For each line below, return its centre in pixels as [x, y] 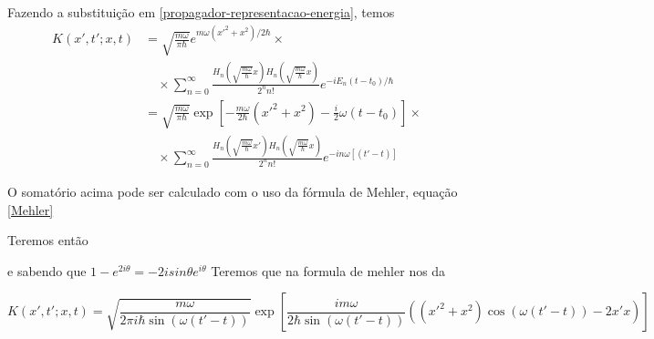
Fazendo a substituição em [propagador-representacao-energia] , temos [201, 12]
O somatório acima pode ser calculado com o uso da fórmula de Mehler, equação [233, 191]
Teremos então [48, 240]
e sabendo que [47, 270]
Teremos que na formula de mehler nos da [328, 270]
